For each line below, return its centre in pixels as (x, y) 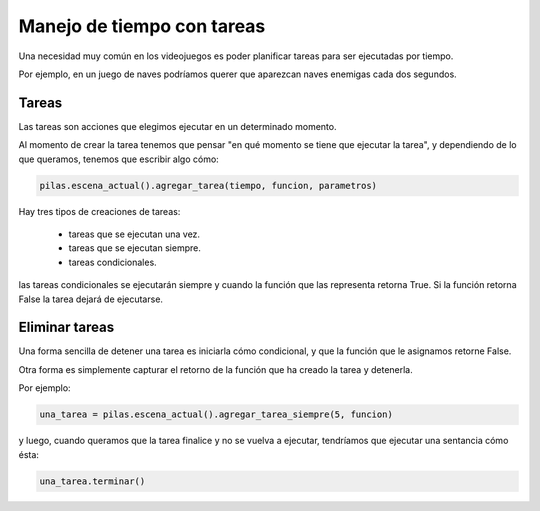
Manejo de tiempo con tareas (142, 26)
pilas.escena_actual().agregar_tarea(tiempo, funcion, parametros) (208, 185)
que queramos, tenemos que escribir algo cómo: (118, 159)
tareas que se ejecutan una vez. (134, 234)
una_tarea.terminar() (92, 481)
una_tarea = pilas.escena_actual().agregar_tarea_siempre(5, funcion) (216, 414)
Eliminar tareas (66, 327)
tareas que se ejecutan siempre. (135, 248)
